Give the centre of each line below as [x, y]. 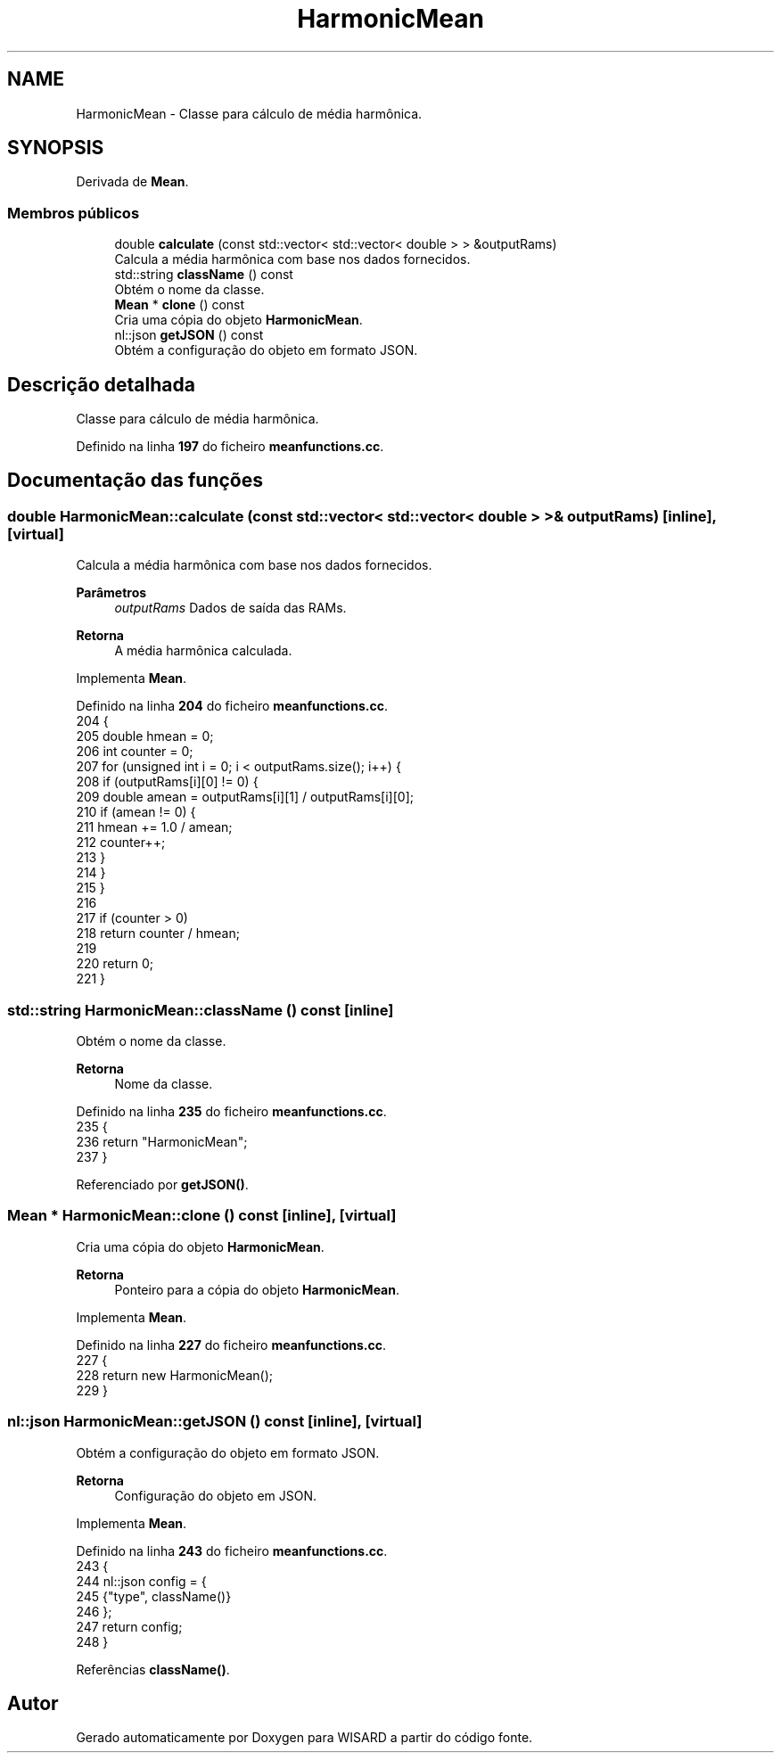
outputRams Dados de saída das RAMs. [230, 608]
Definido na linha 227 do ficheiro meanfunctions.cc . [231, 1345]
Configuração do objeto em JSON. [216, 1495]
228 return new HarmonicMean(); [174, 1375]
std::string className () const [204, 275]
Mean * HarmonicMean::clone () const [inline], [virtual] [202, 1216]
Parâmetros [111, 593]
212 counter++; [121, 843]
